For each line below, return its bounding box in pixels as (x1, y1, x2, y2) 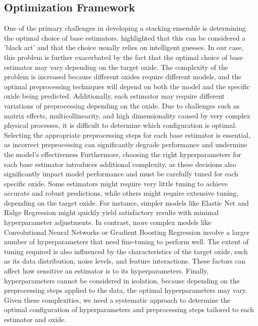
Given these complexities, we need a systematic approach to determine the (4, 294, 231, 305)
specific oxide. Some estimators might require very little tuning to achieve (4, 178, 228, 188)
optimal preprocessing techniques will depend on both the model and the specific (4, 81, 250, 91)
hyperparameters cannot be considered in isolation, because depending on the (4, 275, 240, 285)
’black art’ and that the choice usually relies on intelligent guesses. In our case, (4, 42, 244, 53)
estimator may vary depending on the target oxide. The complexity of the (4, 61, 228, 72)
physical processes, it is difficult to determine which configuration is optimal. (4, 120, 237, 130)
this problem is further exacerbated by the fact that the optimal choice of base (4, 52, 243, 62)
